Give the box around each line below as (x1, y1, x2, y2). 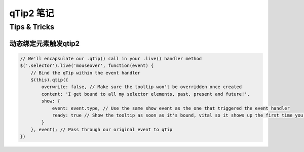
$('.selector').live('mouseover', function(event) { (20, 63, 154, 68)
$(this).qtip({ (30, 77, 68, 83)
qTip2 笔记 (9, 8, 54, 19)
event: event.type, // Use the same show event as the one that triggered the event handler (52, 105, 290, 111)
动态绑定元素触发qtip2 (9, 39, 80, 48)
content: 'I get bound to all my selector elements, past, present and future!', (41, 91, 250, 97)
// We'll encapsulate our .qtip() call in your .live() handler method (20, 56, 202, 61)
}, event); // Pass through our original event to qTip (30, 127, 173, 132)
